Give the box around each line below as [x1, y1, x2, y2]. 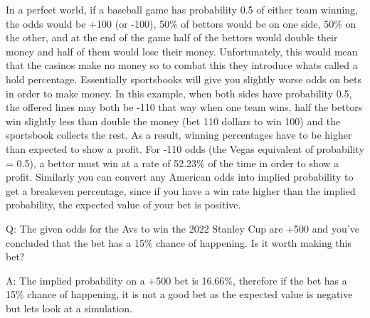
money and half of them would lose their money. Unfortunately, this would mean [6, 43, 358, 58]
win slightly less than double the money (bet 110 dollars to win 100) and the [6, 113, 341, 128]
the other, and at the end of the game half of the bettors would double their [6, 30, 338, 45]
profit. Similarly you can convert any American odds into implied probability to [6, 169, 354, 184]
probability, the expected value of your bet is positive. [6, 197, 241, 212]
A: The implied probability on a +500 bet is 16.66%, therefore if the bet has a [6, 272, 347, 287]
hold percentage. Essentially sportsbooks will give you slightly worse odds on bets [6, 71, 361, 86]
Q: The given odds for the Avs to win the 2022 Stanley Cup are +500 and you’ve [6, 221, 359, 235]
